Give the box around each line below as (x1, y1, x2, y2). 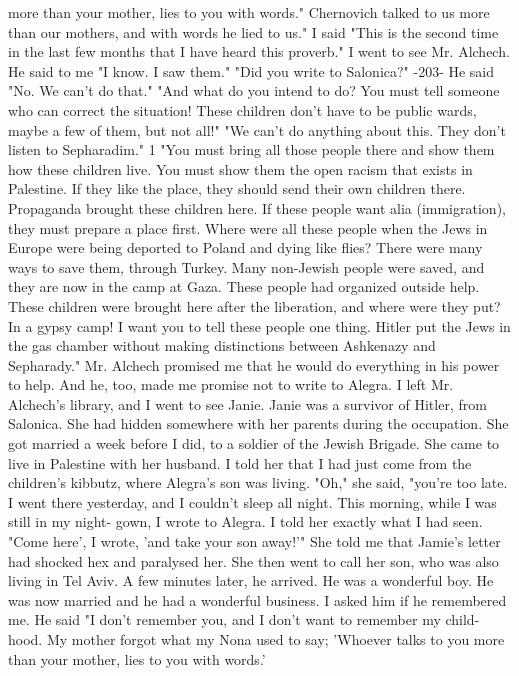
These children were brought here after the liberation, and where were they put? (8, 295, 501, 316)
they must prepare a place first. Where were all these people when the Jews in (8, 217, 488, 238)
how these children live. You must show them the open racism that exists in (8, 158, 473, 179)
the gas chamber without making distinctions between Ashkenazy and (8, 335, 436, 356)
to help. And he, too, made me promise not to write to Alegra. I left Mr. (8, 374, 454, 395)
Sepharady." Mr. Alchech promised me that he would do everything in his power (8, 354, 500, 375)
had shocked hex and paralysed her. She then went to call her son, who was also (8, 550, 499, 571)
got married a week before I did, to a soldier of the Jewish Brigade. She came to (8, 433, 500, 454)
